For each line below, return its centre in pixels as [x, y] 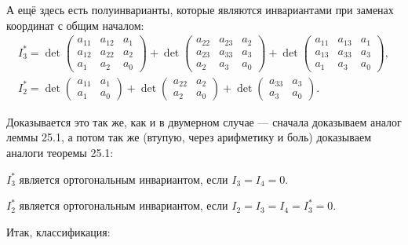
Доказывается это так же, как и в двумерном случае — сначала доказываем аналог [204, 121]
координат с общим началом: [75, 25]
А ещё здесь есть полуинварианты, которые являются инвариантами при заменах [200, 9]
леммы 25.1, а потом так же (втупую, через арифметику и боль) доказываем [189, 137]
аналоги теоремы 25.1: [60, 152]
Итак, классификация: [58, 231]
